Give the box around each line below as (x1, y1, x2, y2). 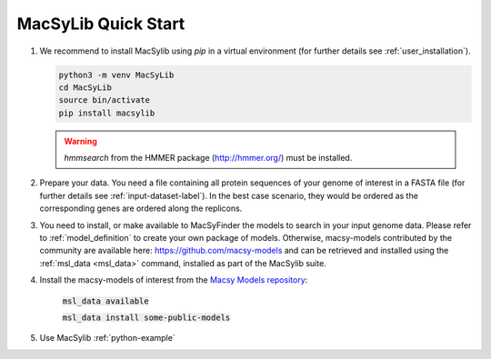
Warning (64, 135, 97, 146)
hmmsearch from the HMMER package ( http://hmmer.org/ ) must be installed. (64, 153, 353, 164)
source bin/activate (58, 95, 150, 105)
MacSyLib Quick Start (16, 14, 185, 34)
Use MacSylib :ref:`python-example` (39, 333, 176, 344)
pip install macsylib (58, 107, 155, 118)
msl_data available (62, 295, 149, 306)
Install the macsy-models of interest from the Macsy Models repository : (39, 274, 308, 285)
